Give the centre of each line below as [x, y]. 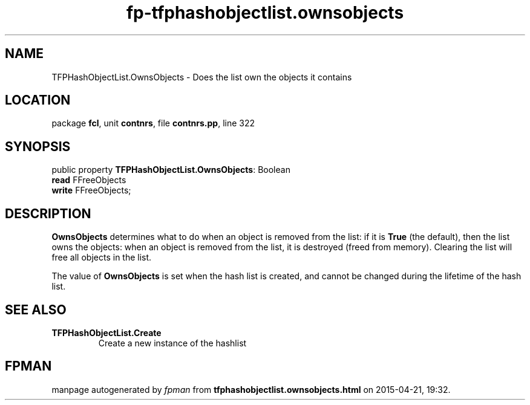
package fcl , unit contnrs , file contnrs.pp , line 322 [153, 123]
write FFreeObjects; [91, 190]
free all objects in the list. [102, 258]
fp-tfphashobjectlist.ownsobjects [265, 13]
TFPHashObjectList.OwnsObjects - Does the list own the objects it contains [202, 77]
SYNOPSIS [38, 146]
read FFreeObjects [89, 180]
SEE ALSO [36, 309]
